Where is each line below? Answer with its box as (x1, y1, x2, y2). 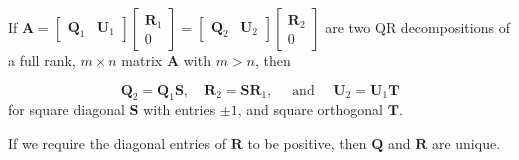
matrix (121, 50, 163, 70)
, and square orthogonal (237, 99, 384, 120)
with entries (143, 99, 216, 120)
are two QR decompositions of (325, 17, 510, 37)
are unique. (431, 132, 501, 153)
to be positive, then (247, 132, 367, 153)
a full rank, (8, 50, 76, 70)
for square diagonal (8, 99, 125, 120)
